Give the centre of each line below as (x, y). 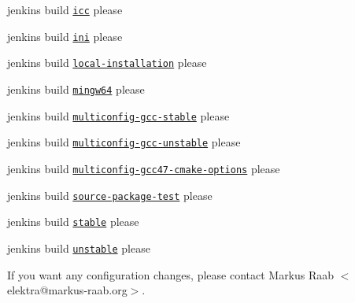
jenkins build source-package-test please (110, 195)
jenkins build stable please (73, 222)
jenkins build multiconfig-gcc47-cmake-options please (144, 168)
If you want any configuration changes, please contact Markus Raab (171, 274)
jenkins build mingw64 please (76, 89)
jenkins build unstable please (79, 248)
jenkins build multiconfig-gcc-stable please (118, 115)
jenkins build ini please (65, 36)
